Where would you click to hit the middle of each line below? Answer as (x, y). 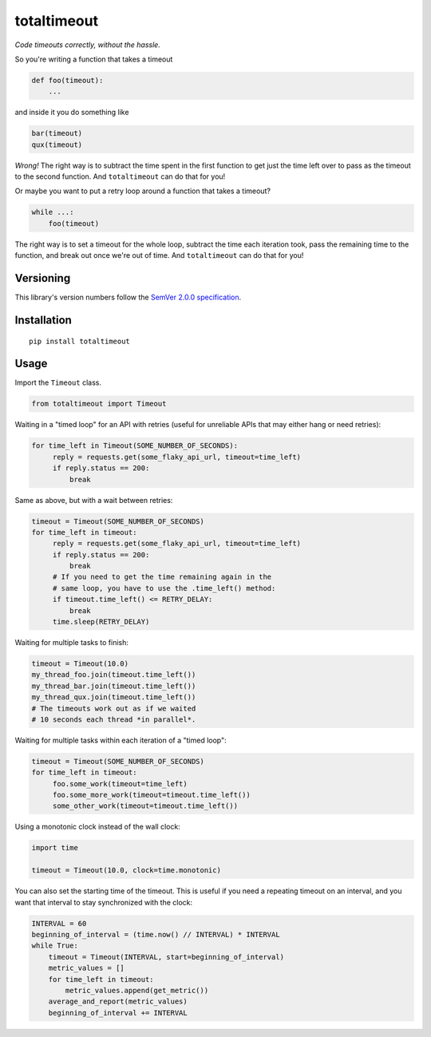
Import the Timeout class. (58, 382)
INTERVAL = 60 (59, 923)
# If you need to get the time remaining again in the (162, 577)
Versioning (43, 278)
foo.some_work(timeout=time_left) (120, 784)
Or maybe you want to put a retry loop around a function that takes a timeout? (143, 191)
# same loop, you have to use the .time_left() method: (164, 588)
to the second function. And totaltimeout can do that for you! (120, 176)
